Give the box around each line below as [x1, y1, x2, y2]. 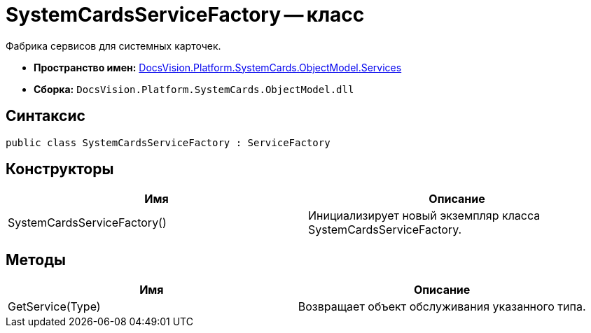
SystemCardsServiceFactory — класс [6, 3, 365, 27]
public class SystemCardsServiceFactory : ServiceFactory [6, 136, 331, 148]
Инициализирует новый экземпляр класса [308, 208, 541, 223]
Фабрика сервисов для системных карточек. [6, 39, 221, 52]
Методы [6, 250, 66, 269]
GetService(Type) [8, 299, 101, 314]
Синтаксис [6, 107, 85, 125]
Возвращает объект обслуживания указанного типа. [298, 299, 586, 314]
